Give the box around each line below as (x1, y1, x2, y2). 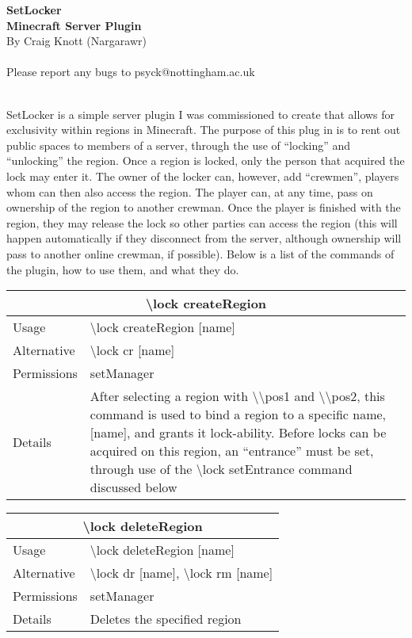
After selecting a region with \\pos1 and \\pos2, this (90, 387, 385, 406)
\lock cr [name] (90, 341, 175, 360)
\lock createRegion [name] (90, 318, 235, 337)
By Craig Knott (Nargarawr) (6, 32, 147, 49)
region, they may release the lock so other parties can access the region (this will (6, 214, 398, 231)
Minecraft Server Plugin (6, 17, 142, 33)
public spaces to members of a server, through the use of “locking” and (6, 136, 351, 153)
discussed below (90, 478, 177, 497)
